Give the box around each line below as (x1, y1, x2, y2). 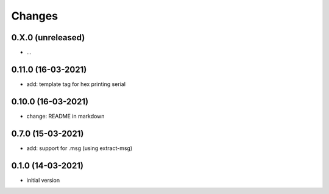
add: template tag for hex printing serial (26, 80, 126, 88)
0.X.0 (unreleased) (11, 32, 85, 43)
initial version (26, 176, 60, 184)
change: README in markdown (26, 112, 105, 120)
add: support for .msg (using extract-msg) (26, 144, 133, 152)
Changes (11, 9, 58, 23)
